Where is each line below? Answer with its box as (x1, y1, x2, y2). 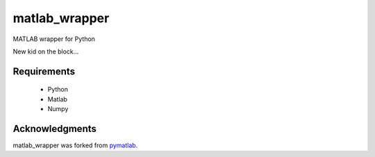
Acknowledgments (12, 122, 97, 135)
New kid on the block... (12, 47, 79, 56)
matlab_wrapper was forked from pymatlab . (12, 141, 138, 149)
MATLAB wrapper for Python (12, 35, 95, 43)
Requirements (12, 65, 76, 77)
